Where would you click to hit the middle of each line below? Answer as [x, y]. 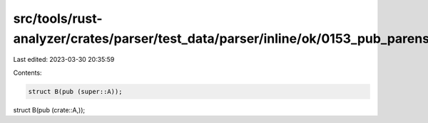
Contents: [27, 73]
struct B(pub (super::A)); [75, 91]
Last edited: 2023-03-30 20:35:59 [64, 60]
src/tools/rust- [58, 18]
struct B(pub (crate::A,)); [49, 109]
